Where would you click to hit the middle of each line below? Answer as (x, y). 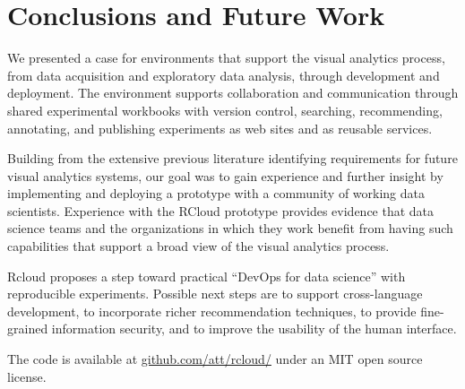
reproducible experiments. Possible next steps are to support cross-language (215, 294)
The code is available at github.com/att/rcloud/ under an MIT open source (215, 359)
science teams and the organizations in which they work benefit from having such (230, 228)
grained (28, 328)
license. (27, 376)
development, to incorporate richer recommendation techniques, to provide (212, 311)
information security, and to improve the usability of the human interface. (254, 328)
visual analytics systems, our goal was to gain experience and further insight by (225, 175)
